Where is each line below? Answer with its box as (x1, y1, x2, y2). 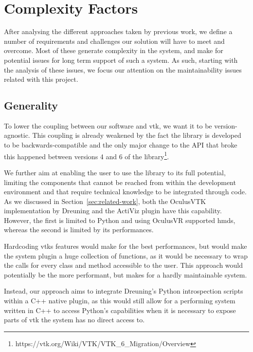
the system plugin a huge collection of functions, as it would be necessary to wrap (4, 250, 248, 260)
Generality (4, 98, 58, 113)
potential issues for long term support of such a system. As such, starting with (4, 55, 238, 65)
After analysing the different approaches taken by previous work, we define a (4, 26, 233, 37)
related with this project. (4, 74, 78, 84)
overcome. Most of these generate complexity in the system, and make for (4, 45, 223, 56)
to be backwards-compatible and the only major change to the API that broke (4, 140, 237, 150)
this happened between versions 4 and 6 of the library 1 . (4, 149, 169, 161)
